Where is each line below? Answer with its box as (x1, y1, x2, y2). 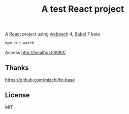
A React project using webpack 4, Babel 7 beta (5, 31, 100, 37)
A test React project (41, 3, 124, 15)
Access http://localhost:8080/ (5, 50, 66, 56)
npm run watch (5, 41, 34, 46)
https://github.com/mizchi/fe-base (5, 77, 75, 83)
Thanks (5, 64, 29, 72)
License (5, 91, 30, 99)
